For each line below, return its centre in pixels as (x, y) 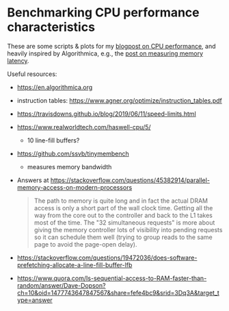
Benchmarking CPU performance (103, 13)
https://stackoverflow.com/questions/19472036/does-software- (107, 258)
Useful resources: (32, 74)
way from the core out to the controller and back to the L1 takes (123, 215)
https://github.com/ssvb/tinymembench (73, 153)
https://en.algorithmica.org (55, 87)
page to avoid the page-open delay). (86, 244)
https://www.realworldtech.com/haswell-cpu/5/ (84, 127)
